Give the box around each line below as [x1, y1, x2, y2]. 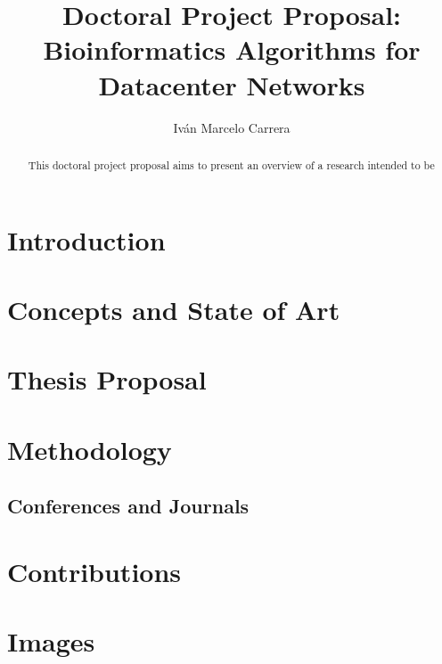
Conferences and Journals [7, 492, 250, 520]
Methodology [7, 430, 172, 467]
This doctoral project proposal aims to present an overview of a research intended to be [28, 157, 435, 172]
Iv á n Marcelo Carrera [173, 118, 291, 136]
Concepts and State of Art [7, 291, 340, 327]
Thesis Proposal [7, 361, 207, 398]
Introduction [7, 221, 166, 258]
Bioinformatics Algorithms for [43, 31, 421, 68]
